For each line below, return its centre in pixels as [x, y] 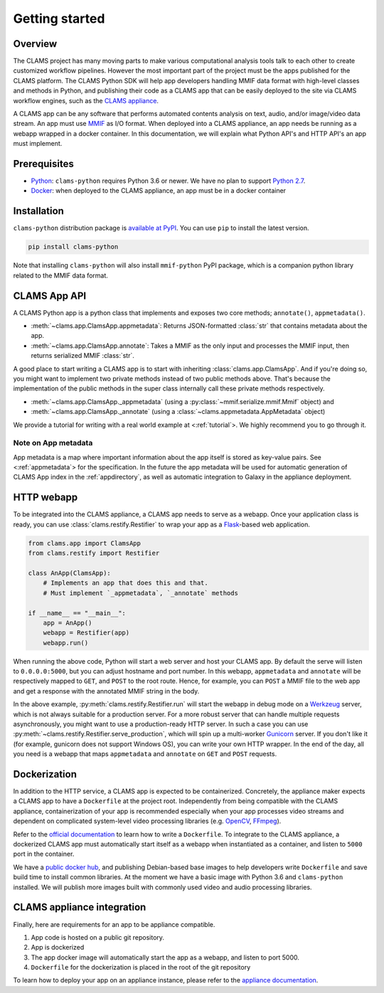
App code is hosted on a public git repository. [98, 937]
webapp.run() [66, 643]
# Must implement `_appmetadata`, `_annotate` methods [140, 593]
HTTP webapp [46, 498]
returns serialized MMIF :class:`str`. [82, 356]
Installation [38, 211]
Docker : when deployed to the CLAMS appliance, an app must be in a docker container [159, 191]
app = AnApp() [68, 623]
